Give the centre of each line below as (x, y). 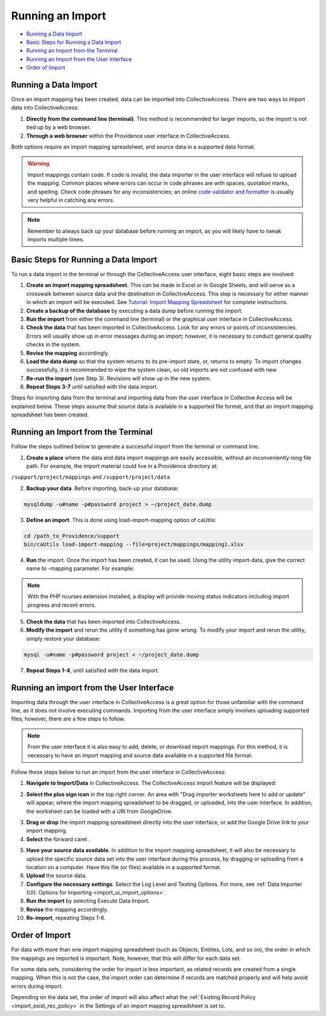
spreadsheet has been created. (50, 415)
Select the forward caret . (58, 839)
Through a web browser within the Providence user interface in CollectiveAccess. (129, 135)
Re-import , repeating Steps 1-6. (66, 918)
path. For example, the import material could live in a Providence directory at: (122, 466)
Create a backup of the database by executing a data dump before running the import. (134, 311)
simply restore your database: (63, 638)
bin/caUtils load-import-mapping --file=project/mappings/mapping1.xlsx (134, 545)
